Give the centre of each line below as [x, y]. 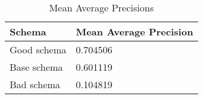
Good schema [38, 49]
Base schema [36, 67]
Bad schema [35, 84]
